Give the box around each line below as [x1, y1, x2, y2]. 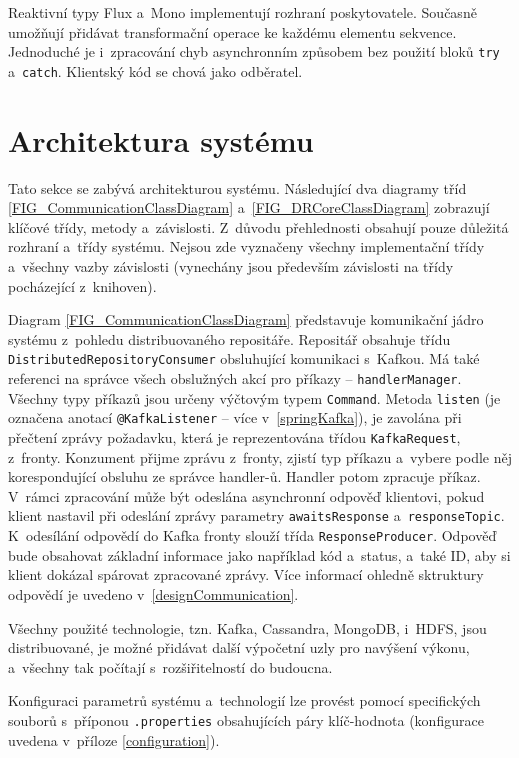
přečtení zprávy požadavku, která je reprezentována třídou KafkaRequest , [8, 427, 461, 447]
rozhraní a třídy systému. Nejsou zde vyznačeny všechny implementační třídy [8, 236, 485, 257]
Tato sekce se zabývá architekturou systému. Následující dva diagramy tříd [8, 177, 467, 198]
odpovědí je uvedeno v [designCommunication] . [8, 583, 299, 604]
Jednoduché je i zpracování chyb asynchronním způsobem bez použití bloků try [8, 41, 500, 62]
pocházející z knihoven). [8, 275, 157, 296]
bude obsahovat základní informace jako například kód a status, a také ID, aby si [8, 544, 511, 565]
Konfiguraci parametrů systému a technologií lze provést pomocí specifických [8, 690, 481, 711]
